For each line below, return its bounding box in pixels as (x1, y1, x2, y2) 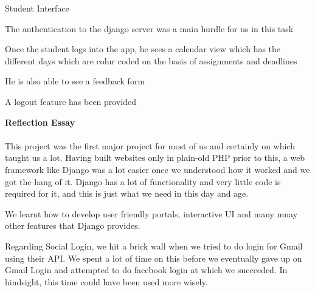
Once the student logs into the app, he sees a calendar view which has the (5, 42, 281, 55)
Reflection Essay (5, 115, 75, 128)
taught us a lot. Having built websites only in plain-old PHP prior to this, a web (5, 151, 305, 164)
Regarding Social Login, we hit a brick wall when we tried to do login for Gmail (5, 239, 303, 252)
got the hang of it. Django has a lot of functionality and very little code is (5, 175, 281, 188)
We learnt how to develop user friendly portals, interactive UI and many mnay (5, 207, 298, 220)
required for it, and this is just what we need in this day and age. (5, 187, 249, 200)
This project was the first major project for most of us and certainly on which (5, 139, 296, 152)
